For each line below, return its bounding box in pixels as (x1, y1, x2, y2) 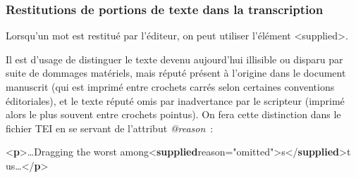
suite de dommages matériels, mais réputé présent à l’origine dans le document (6, 65, 346, 80)
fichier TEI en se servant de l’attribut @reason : (6, 120, 214, 135)
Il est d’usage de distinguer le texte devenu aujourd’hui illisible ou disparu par (6, 51, 343, 66)
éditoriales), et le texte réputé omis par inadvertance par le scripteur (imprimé (6, 93, 345, 108)
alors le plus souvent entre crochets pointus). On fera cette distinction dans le (6, 107, 341, 122)
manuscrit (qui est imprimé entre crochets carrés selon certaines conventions (6, 80, 335, 94)
